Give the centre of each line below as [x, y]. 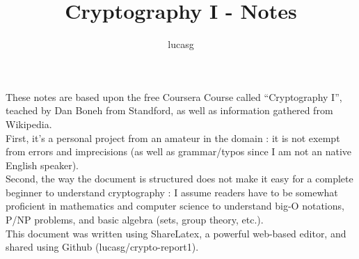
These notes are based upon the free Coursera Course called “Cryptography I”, [174, 96]
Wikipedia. [29, 124]
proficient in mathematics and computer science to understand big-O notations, [175, 206]
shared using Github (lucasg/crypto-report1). [102, 247]
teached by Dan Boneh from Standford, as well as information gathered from [169, 110]
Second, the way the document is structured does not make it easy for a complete [179, 179]
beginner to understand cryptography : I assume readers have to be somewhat [172, 192]
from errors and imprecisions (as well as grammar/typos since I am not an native [178, 151]
